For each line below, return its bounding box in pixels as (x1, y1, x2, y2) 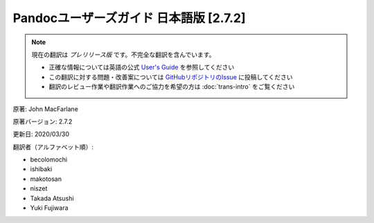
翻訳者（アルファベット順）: (12, 142, 93, 151)
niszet (30, 184, 48, 193)
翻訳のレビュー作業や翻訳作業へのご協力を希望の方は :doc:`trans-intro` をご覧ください (48, 83, 295, 91)
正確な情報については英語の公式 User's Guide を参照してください (48, 63, 235, 72)
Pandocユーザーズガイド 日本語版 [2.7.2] (12, 10, 246, 26)
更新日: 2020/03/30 (12, 130, 69, 138)
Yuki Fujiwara (30, 204, 69, 212)
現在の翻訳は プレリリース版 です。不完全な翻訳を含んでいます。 (31, 50, 215, 59)
